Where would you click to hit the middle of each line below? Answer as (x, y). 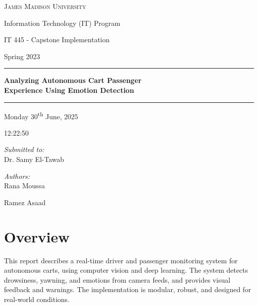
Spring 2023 (22, 56)
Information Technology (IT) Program (62, 23)
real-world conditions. (37, 299)
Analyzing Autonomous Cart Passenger (73, 80)
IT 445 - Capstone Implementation (57, 39)
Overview (37, 236)
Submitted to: (24, 149)
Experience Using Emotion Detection (69, 90)
